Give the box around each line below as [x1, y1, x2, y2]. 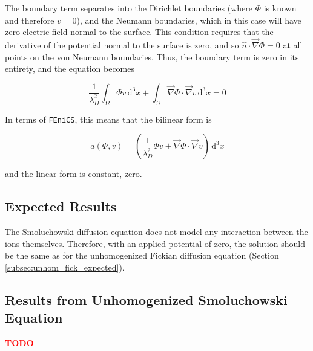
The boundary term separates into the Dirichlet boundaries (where [5, 2, 253, 14]
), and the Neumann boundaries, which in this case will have [76, 13, 301, 26]
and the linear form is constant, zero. [5, 167, 142, 180]
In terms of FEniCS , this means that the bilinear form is [5, 112, 212, 125]
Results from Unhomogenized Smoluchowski [5, 290, 288, 309]
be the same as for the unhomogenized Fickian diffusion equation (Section [5, 249, 279, 262]
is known [263, 2, 297, 14]
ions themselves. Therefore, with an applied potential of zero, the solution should [5, 237, 305, 250]
